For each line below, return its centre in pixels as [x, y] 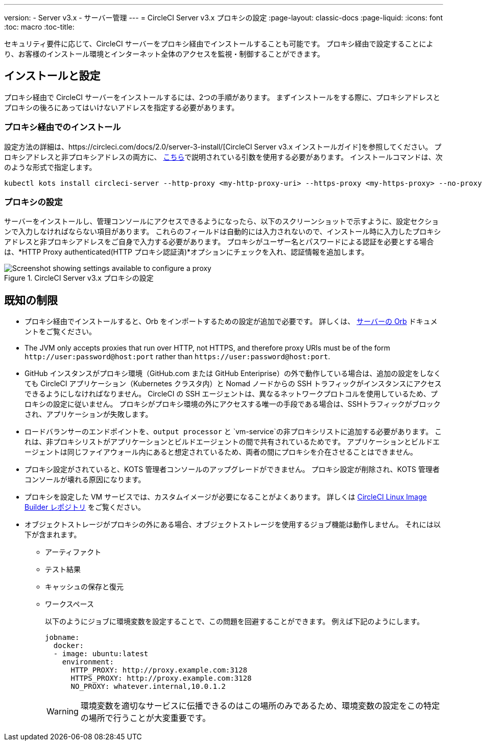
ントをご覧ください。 [60, 332]
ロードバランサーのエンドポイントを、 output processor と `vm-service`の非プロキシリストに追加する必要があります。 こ [233, 432]
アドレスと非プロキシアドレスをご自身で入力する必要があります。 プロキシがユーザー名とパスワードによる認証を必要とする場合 [219, 242]
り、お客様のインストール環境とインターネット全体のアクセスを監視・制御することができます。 [164, 54]
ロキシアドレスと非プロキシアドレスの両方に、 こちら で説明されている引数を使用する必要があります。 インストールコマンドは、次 [223, 157]
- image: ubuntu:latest [101, 654]
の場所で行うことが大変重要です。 [146, 718]
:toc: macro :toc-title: [39, 27]
